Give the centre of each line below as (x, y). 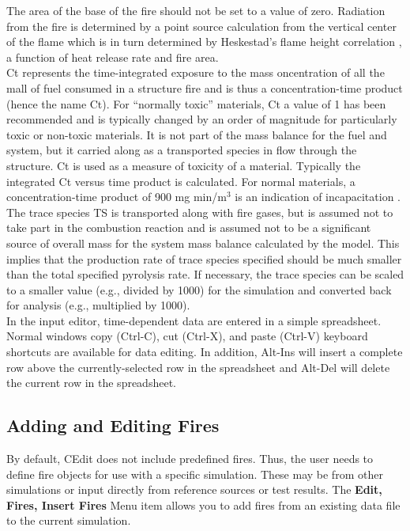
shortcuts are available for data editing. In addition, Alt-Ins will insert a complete (205, 352)
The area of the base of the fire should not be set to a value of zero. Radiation (196, 10)
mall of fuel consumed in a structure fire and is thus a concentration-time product (205, 87)
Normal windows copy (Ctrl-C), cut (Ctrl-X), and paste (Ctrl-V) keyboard (187, 336)
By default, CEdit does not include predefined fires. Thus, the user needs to (190, 459)
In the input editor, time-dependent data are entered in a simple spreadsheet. (194, 320)
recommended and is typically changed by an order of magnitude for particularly (202, 119)
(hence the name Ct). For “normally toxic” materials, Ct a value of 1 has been (196, 103)
